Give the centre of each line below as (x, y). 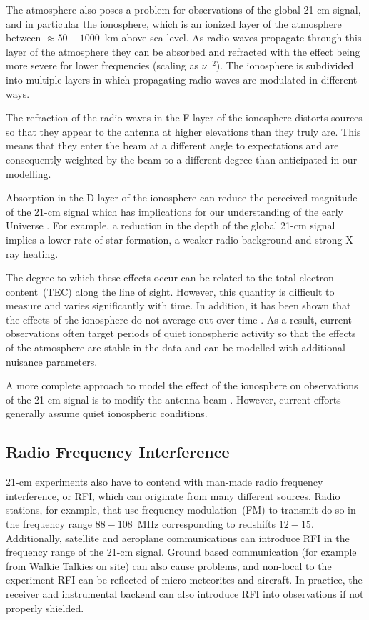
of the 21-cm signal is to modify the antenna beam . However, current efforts (173, 399)
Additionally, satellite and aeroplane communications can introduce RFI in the (178, 537)
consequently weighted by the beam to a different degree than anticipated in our (182, 159)
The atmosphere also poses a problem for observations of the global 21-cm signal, (183, 9)
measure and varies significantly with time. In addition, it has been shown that (178, 305)
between (24, 37)
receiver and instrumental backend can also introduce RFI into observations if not (185, 593)
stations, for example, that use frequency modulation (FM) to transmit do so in (181, 510)
